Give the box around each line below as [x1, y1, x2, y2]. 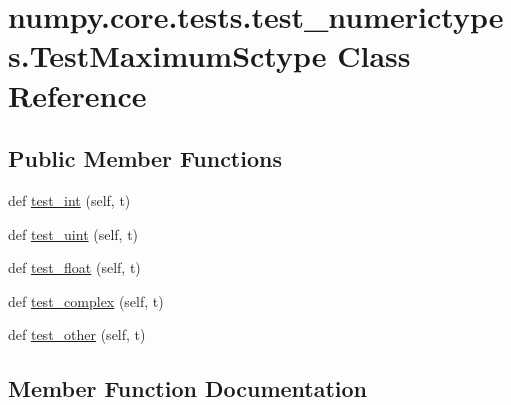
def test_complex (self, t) [8, 290, 164, 311]
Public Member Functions [8, 143, 282, 174]
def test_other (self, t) [8, 324, 146, 345]
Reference [8, 74, 147, 115]
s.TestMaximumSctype [8, 35, 327, 76]
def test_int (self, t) [8, 189, 131, 210]
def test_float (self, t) [8, 257, 141, 278]
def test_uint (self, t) [8, 223, 139, 244]
